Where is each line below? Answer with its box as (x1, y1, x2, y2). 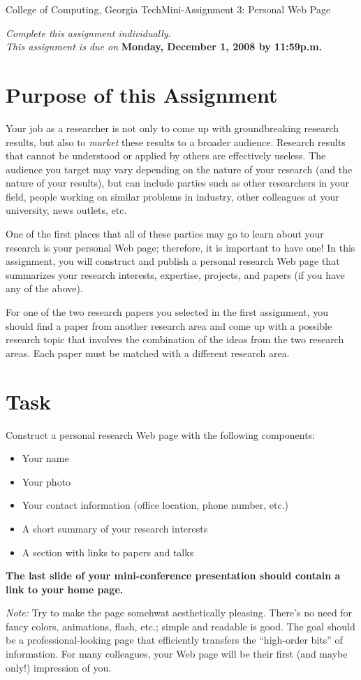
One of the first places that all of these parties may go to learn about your (6, 226, 324, 241)
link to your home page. (6, 581, 124, 596)
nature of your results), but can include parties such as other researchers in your (6, 175, 350, 190)
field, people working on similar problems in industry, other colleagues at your (6, 189, 339, 203)
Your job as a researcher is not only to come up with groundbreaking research (6, 120, 339, 135)
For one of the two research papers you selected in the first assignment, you (6, 305, 329, 319)
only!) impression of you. (6, 660, 112, 674)
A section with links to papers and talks (22, 544, 194, 559)
